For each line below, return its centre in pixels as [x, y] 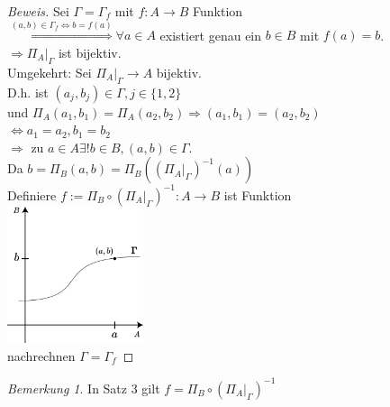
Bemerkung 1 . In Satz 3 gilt [84, 388]
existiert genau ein [211, 35]
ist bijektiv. [90, 52]
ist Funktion [258, 194]
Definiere [32, 194]
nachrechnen [41, 355]
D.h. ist [28, 92]
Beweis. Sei [38, 11]
